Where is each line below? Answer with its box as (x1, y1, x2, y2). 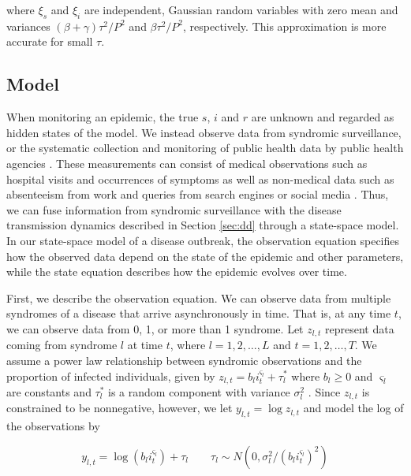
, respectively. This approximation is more (183, 17, 387, 34)
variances (6, 17, 50, 34)
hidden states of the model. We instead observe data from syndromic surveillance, (6, 124, 402, 140)
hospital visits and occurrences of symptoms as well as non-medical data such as (6, 170, 394, 187)
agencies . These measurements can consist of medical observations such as (6, 154, 368, 171)
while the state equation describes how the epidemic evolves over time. (6, 263, 347, 280)
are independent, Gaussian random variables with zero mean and (84, 2, 398, 17)
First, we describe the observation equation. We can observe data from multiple (6, 289, 391, 306)
